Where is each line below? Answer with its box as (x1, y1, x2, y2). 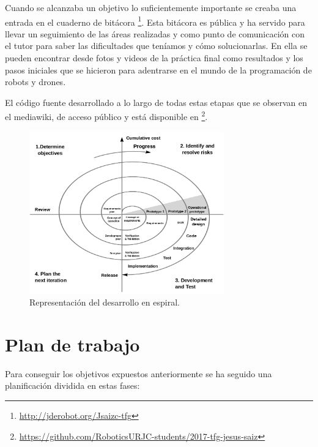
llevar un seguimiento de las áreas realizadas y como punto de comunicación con (5, 27, 305, 40)
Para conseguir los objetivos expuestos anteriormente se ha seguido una (5, 367, 272, 380)
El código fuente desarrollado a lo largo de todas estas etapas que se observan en (5, 96, 307, 108)
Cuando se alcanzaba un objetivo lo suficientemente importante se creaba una (5, 1, 297, 13)
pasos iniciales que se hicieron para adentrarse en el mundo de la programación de (5, 63, 312, 76)
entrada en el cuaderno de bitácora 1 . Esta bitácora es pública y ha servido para (5, 13, 305, 28)
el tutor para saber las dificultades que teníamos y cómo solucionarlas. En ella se (5, 39, 308, 52)
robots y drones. (5, 75, 66, 88)
